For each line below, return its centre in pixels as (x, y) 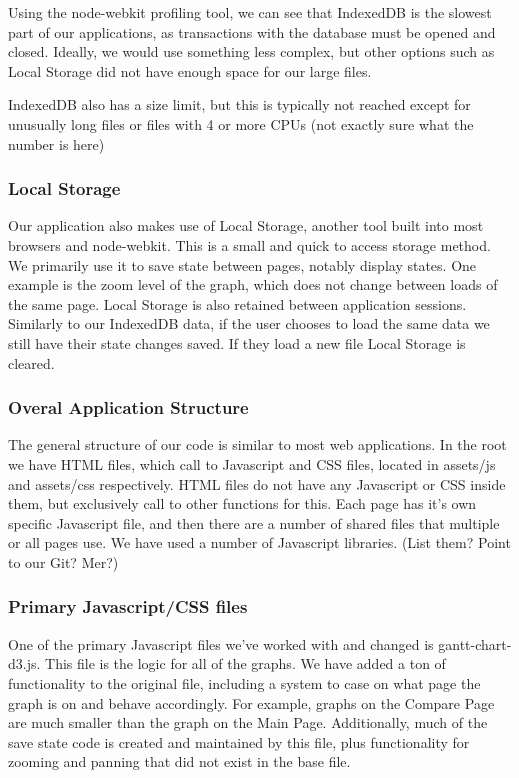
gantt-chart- (475, 643)
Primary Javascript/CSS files (128, 606)
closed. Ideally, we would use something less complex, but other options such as (251, 51)
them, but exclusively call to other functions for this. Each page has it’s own (242, 503)
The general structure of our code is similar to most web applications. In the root (257, 444)
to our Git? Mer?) (63, 561)
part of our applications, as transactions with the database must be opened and (252, 31)
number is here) (56, 143)
